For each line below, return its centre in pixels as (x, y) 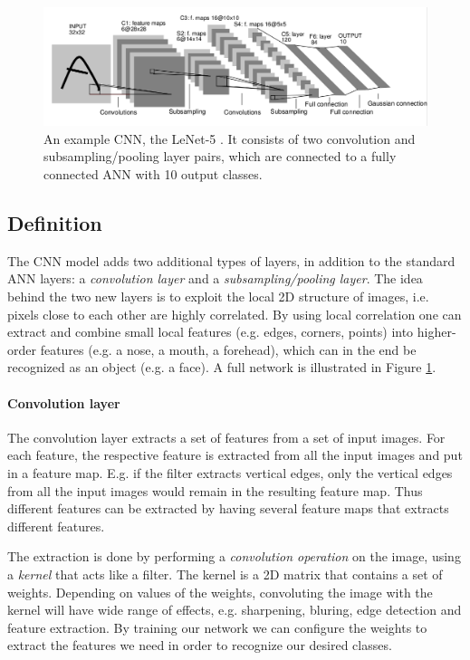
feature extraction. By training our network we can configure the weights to (217, 627)
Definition (55, 223)
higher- (436, 332)
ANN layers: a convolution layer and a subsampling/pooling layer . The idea (215, 278)
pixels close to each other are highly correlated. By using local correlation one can (235, 314)
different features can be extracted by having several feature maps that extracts (228, 508)
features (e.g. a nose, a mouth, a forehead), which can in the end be (228, 349)
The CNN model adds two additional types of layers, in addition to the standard (231, 260)
